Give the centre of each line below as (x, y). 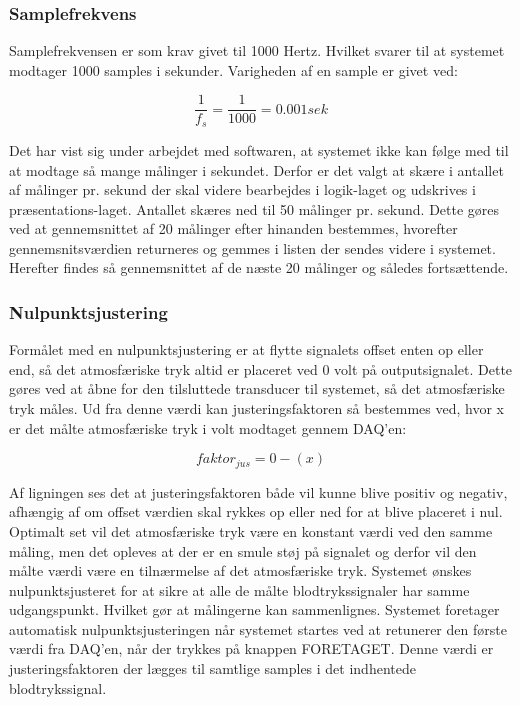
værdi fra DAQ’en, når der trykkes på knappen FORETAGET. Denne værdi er (251, 648)
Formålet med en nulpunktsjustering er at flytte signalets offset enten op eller (246, 349)
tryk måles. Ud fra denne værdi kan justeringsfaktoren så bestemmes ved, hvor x (256, 408)
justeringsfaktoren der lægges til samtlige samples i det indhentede (212, 668)
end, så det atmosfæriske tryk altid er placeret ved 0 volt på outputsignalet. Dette (261, 368)
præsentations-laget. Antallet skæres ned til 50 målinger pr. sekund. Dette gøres (254, 208)
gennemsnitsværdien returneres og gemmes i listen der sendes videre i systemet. (252, 247)
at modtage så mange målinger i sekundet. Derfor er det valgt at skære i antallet (256, 169)
